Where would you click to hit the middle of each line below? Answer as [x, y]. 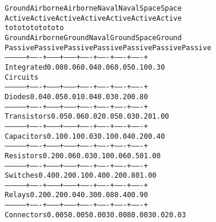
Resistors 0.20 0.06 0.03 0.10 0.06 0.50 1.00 [83, 156]
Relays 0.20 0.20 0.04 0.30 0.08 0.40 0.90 [77, 195]
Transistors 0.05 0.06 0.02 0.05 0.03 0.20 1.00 [87, 117]
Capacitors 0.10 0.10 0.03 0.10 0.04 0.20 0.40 [85, 136]
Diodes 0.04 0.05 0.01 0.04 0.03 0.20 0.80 [77, 97]
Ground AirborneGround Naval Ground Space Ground [93, 37]
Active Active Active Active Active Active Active [93, 18]
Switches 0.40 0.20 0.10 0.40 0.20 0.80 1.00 [81, 176]
